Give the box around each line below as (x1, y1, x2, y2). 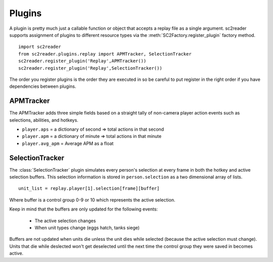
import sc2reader (18, 44, 61, 50)
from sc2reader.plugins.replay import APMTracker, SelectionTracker (18, 51, 192, 57)
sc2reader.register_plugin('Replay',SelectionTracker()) (18, 65, 163, 71)
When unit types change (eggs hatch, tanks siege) (34, 225, 140, 231)
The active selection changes (34, 218, 96, 224)
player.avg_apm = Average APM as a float (22, 140, 114, 146)
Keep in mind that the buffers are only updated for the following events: (9, 206, 158, 212)
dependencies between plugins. (9, 83, 76, 89)
